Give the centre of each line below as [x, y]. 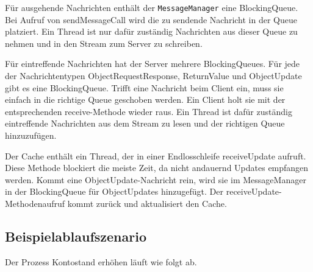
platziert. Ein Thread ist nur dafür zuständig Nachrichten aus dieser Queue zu [151, 31]
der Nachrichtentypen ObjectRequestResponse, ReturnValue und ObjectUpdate [153, 76]
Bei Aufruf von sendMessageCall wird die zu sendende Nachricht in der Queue [151, 19]
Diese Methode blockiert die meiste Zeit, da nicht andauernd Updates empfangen [157, 168]
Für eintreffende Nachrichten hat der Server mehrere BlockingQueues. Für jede [153, 64]
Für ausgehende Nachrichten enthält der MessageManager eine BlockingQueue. [152, 7]
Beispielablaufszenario [76, 236]
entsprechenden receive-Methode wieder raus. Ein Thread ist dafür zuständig [149, 111]
